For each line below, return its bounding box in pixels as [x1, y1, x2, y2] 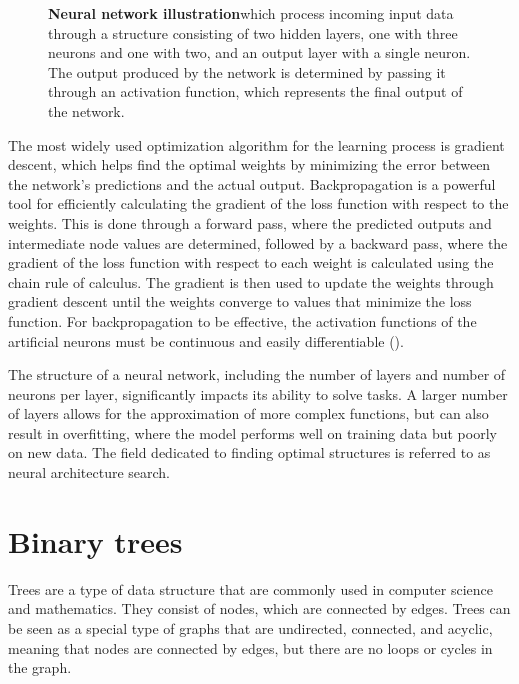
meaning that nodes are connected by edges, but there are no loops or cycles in [8, 637, 493, 658]
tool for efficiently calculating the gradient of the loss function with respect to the [8, 193, 509, 214]
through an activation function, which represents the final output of [48, 81, 463, 102]
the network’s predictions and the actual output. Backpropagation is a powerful [8, 173, 496, 194]
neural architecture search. [8, 462, 171, 483]
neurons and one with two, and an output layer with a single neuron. [48, 42, 471, 63]
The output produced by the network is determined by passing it [48, 61, 446, 82]
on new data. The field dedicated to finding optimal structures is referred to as [8, 442, 491, 463]
